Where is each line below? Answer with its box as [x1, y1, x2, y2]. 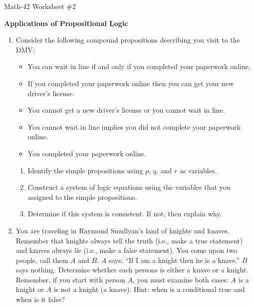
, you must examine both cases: [132, 274, 229, 284]
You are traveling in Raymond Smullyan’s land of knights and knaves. [15, 225, 230, 235]
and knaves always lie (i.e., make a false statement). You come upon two [15, 245, 238, 255]
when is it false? [15, 294, 65, 304]
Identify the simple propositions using [27, 165, 143, 175]
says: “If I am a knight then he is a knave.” [108, 254, 240, 265]
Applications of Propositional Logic [4, 18, 128, 28]
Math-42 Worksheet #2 [4, 1, 76, 11]
